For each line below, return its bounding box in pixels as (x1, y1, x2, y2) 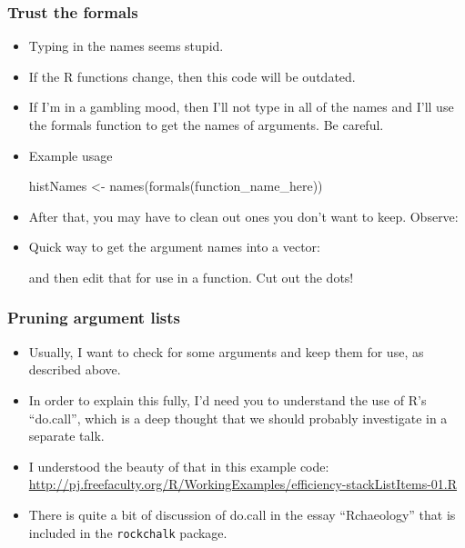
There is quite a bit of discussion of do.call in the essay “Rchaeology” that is (28, 504, 456, 523)
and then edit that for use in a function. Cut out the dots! (28, 267, 354, 286)
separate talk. (28, 426, 105, 445)
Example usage (28, 145, 113, 164)
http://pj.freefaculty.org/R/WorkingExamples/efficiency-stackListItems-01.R (28, 474, 458, 493)
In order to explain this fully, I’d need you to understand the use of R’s (28, 390, 427, 409)
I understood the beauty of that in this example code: (28, 456, 329, 475)
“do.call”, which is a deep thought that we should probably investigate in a (28, 408, 448, 427)
